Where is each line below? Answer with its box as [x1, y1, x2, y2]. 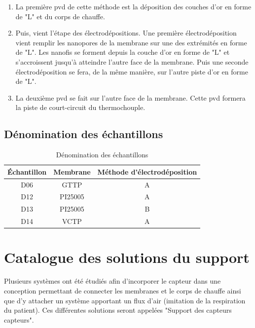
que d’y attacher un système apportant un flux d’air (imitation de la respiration [4, 295, 246, 305]
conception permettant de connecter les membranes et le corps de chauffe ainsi [4, 285, 241, 295]
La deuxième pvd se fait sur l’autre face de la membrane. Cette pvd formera [15, 92, 246, 103]
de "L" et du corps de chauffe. [15, 11, 105, 21]
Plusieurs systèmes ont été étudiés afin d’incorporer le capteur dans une [4, 276, 221, 286]
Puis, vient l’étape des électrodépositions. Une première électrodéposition [15, 28, 237, 38]
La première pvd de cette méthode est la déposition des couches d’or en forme [15, 1, 252, 11]
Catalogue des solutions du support [4, 247, 250, 267]
